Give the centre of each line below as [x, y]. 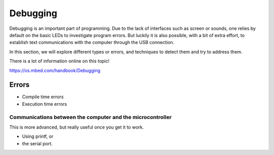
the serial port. [37, 143]
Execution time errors [44, 104]
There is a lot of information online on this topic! [59, 61]
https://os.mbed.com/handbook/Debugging [55, 70]
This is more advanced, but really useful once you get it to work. [77, 127]
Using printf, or [38, 136]
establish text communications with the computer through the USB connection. [92, 43]
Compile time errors [43, 97]
